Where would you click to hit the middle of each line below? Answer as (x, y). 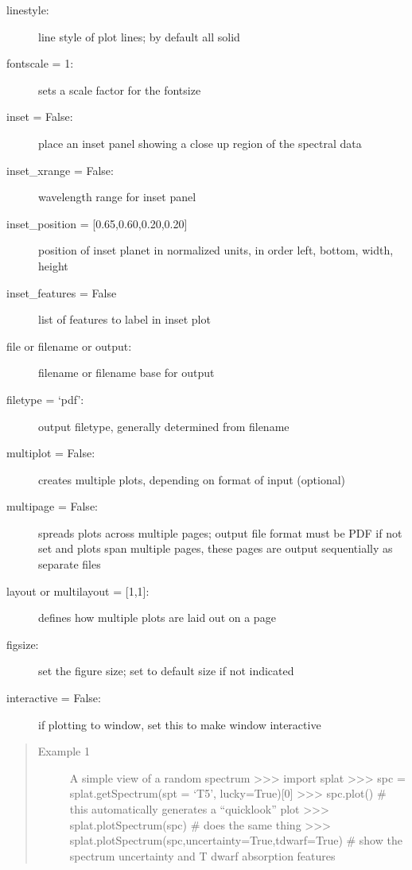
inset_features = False (62, 292)
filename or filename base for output (126, 373)
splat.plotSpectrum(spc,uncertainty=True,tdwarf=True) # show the (236, 840)
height (53, 265)
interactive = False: (54, 698)
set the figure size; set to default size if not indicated (166, 671)
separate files (70, 564)
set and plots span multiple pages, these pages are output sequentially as (216, 548)
